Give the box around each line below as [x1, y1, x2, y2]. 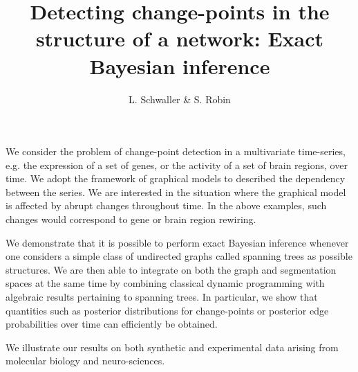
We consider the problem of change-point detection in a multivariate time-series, [6, 144, 346, 159]
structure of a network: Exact [35, 24, 324, 53]
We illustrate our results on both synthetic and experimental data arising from [6, 339, 339, 354]
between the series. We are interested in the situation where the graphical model [6, 184, 346, 199]
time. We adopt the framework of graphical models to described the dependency [6, 171, 346, 186]
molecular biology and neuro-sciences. [6, 353, 165, 368]
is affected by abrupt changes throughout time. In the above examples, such [6, 198, 327, 213]
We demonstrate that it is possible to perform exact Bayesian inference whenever [6, 235, 349, 249]
